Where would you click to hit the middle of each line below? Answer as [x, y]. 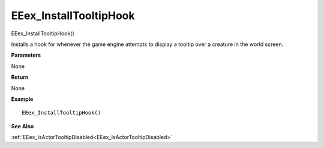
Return [20, 77]
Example [22, 99]
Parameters [26, 55]
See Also [22, 126]
